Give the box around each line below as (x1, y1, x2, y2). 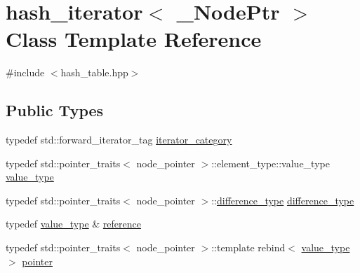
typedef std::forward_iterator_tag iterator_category (6, 132, 232, 147)
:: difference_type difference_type (211, 192, 354, 207)
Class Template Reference (6, 24, 262, 53)
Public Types (6, 99, 104, 121)
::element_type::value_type (211, 155, 330, 170)
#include (6, 65, 45, 80)
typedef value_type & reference (6, 216, 141, 231)
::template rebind (211, 240, 286, 255)
